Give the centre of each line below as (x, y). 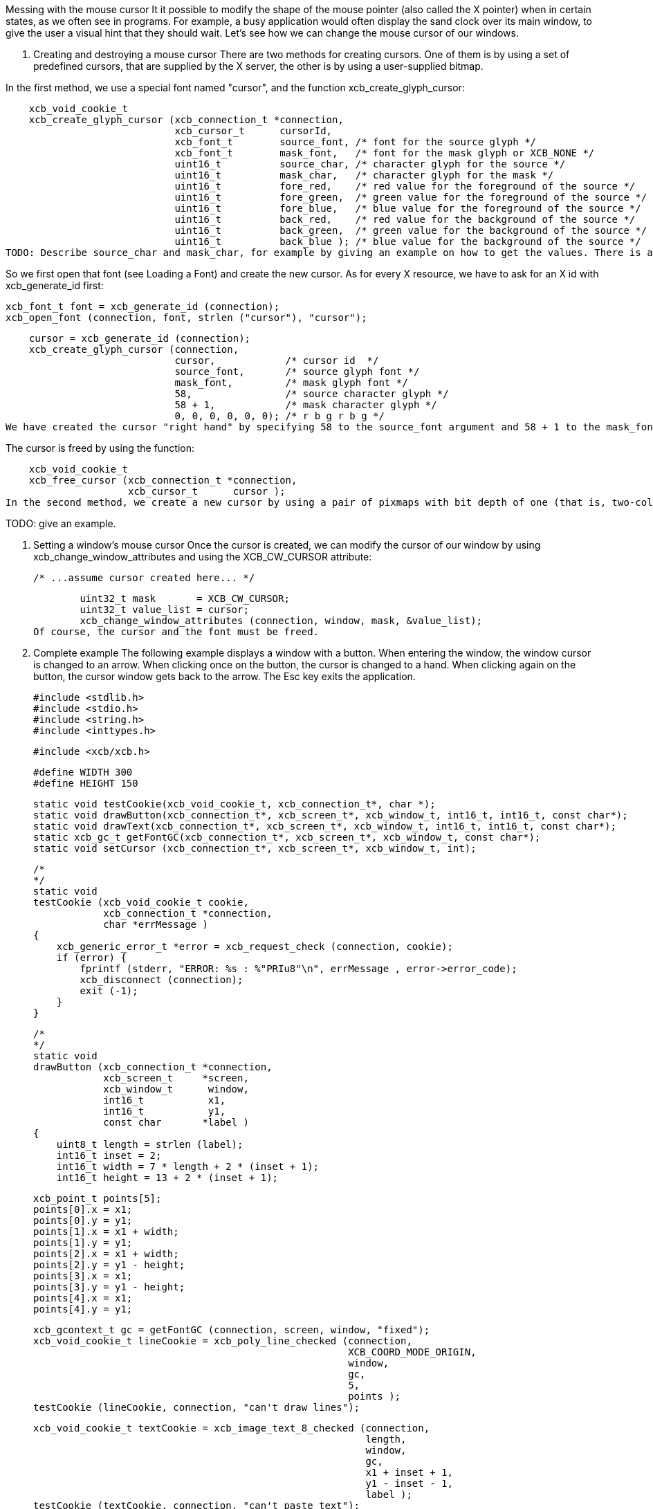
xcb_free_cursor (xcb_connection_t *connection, (163, 480)
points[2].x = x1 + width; (106, 1254)
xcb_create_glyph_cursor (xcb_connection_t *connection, (186, 120)
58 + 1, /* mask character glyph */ (306, 405)
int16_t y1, (165, 1111)
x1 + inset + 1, (409, 1472)
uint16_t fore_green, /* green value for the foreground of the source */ (411, 197)
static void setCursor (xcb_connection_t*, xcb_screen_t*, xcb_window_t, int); (255, 848)
